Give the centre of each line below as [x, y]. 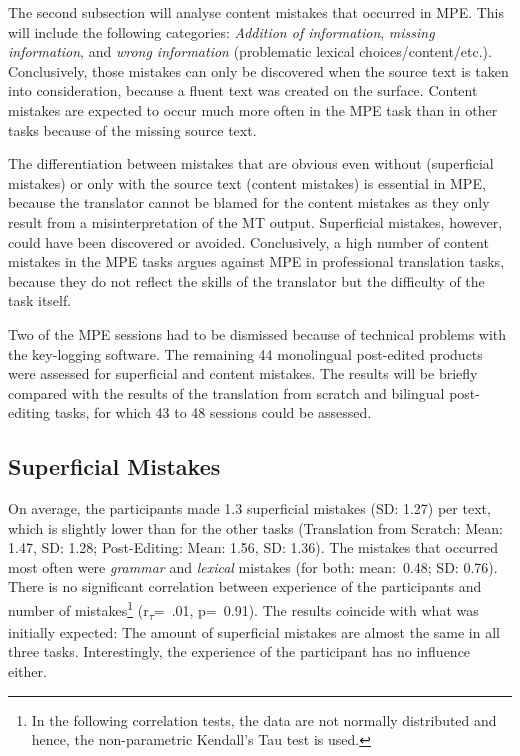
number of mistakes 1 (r [78, 608]
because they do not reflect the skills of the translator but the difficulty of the [246, 280]
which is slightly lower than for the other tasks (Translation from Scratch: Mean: [255, 527]
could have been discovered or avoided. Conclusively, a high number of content [248, 241]
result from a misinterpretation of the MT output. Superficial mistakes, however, [255, 221]
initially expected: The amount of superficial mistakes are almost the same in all [254, 631]
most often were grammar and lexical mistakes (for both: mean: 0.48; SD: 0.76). [253, 566]
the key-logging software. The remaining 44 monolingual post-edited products [245, 353]
